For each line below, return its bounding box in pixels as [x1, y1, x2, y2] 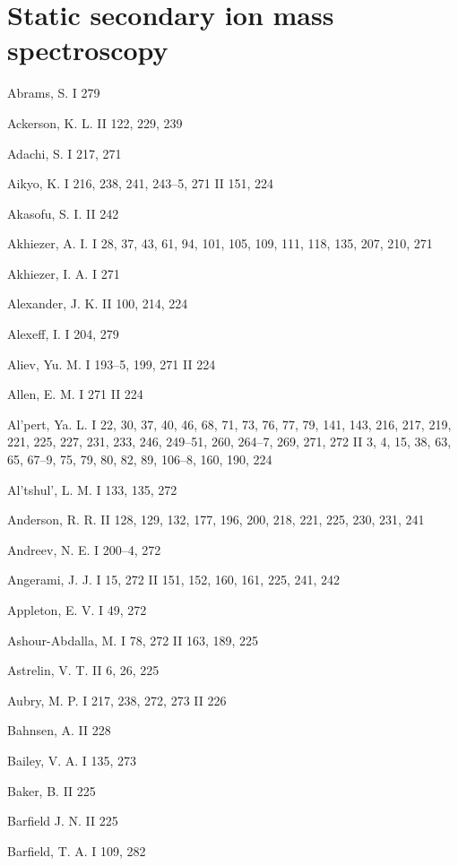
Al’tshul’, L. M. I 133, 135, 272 [7, 480, 177, 498]
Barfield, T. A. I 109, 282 [7, 841, 146, 860]
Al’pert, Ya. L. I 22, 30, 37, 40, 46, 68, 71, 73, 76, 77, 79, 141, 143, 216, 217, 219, [7, 414, 452, 433]
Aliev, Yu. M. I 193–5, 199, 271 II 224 [7, 354, 216, 373]
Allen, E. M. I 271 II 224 [7, 385, 143, 403]
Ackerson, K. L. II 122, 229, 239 [7, 113, 183, 132]
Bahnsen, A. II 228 [7, 721, 111, 740]
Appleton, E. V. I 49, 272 [7, 601, 147, 619]
